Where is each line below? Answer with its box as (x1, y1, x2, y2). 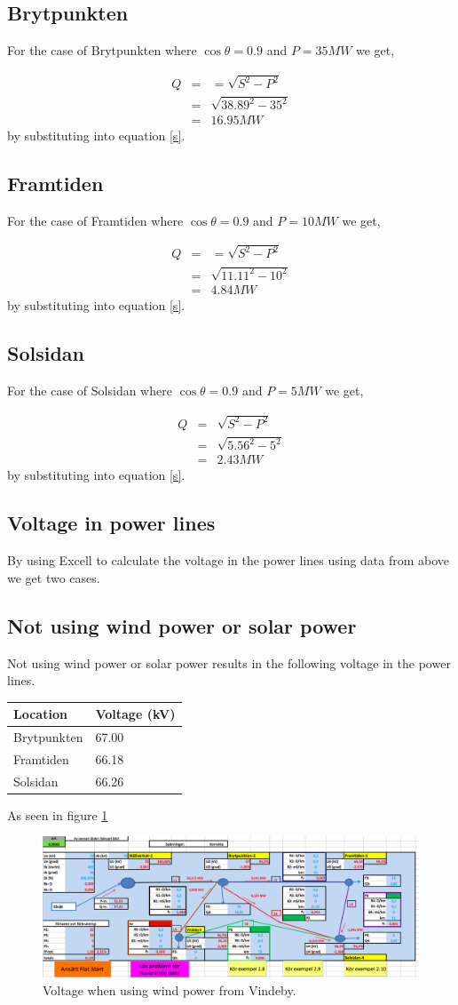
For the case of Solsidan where (7, 380, 172, 399)
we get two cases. (7, 568, 100, 586)
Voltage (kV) (95, 705, 176, 723)
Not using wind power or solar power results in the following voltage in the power (7, 653, 451, 672)
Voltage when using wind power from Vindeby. (43, 981, 296, 1000)
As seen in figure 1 (7, 805, 108, 824)
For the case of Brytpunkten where (7, 41, 197, 60)
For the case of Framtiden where (7, 211, 184, 229)
